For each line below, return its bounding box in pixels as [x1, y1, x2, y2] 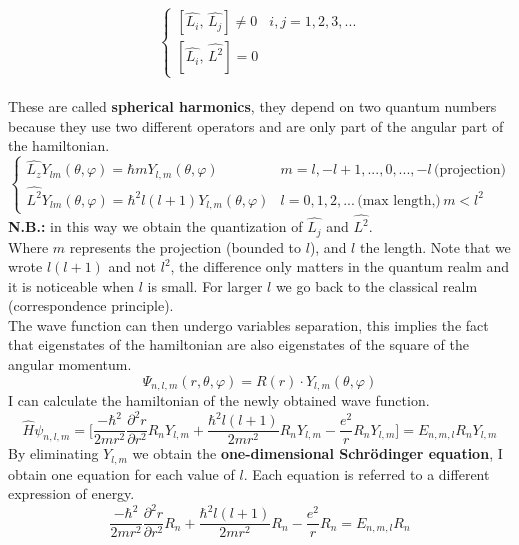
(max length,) [357, 193, 441, 208]
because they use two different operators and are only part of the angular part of [8, 115, 504, 136]
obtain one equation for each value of [8, 463, 235, 484]
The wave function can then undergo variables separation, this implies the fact [8, 314, 489, 335]
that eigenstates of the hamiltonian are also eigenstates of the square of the [8, 334, 469, 355]
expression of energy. [8, 483, 135, 504]
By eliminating [8, 443, 99, 464]
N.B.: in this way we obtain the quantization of [8, 216, 303, 237]
